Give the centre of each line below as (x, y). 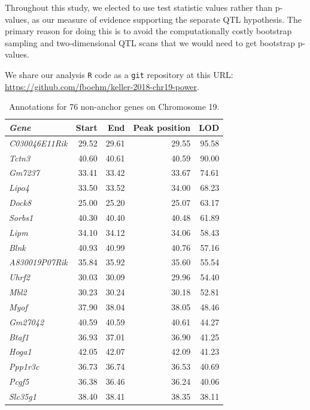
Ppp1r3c (24, 366)
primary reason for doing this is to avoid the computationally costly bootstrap (148, 31)
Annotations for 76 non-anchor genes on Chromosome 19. (114, 107)
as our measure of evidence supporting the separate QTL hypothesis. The (167, 19)
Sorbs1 (21, 217)
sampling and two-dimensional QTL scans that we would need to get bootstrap (150, 42)
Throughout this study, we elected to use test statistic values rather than (139, 7)
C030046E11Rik (38, 143)
